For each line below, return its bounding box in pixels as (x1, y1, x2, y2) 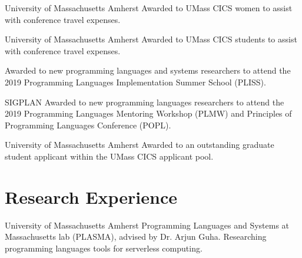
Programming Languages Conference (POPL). (5, 118, 171, 131)
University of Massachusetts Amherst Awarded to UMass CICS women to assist (5, 2, 293, 14)
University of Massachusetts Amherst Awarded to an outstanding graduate (5, 138, 274, 151)
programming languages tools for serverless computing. (5, 242, 203, 254)
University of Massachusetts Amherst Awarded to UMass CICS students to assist (5, 33, 297, 45)
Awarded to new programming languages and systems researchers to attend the (5, 64, 291, 77)
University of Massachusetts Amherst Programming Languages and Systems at (5, 219, 290, 231)
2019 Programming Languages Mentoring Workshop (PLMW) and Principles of (5, 107, 292, 120)
